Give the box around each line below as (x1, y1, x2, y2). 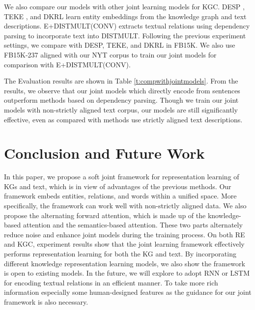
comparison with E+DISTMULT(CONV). (4, 59, 131, 69)
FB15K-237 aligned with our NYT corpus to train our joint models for (4, 49, 217, 59)
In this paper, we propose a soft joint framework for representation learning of (4, 171, 239, 182)
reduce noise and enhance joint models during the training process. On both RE (4, 229, 245, 239)
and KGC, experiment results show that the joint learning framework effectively (4, 239, 245, 249)
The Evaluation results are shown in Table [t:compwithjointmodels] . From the (4, 76, 238, 86)
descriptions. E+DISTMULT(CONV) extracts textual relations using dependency (4, 21, 250, 31)
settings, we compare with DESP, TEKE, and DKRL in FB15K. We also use (4, 40, 235, 50)
